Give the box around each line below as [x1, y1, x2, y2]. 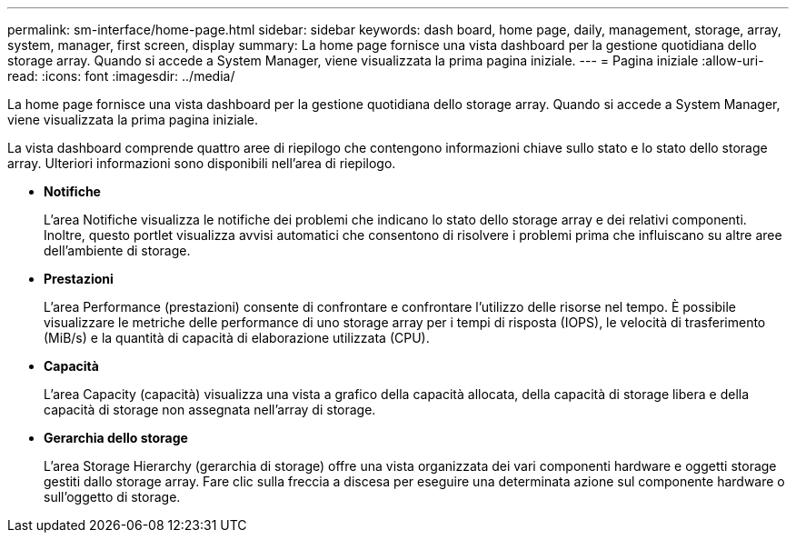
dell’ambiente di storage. [44, 243, 191, 258]
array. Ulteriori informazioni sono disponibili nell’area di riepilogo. [7, 155, 396, 171]
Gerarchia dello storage [44, 430, 188, 445]
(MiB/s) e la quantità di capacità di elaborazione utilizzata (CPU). [44, 330, 430, 345]
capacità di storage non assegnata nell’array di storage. [44, 402, 376, 417]
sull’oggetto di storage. [44, 489, 181, 505]
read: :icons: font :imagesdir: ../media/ [7, 68, 235, 84]
